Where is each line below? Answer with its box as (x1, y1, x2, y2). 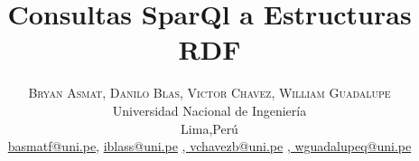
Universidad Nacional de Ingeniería (112, 100, 307, 119)
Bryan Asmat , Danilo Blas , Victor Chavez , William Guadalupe (28, 83, 391, 102)
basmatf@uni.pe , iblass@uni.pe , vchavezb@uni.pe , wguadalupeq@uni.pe (7, 137, 412, 156)
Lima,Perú (181, 118, 238, 137)
